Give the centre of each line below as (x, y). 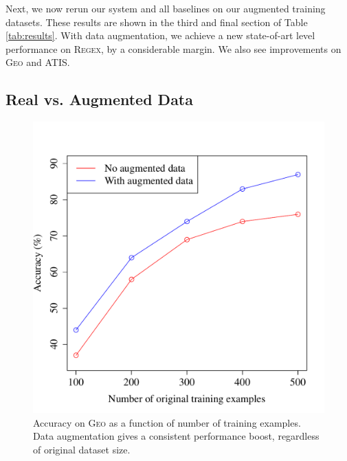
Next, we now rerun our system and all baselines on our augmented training (166, 8)
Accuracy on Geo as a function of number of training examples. (167, 422)
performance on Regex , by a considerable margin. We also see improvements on (173, 48)
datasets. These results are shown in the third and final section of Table (157, 22)
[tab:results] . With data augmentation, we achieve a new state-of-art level (160, 35)
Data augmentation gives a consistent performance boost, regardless (176, 436)
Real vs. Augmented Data (99, 99)
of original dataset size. (82, 449)
